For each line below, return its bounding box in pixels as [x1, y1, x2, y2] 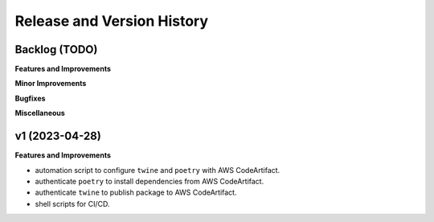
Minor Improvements [14, 79, 87, 88]
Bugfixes [14, 93, 46, 103]
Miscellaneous [14, 109, 66, 118]
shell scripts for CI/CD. [35, 199, 110, 208]
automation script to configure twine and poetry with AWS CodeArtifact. [35, 165, 280, 175]
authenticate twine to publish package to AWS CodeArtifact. [35, 187, 237, 197]
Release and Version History [14, 12, 209, 30]
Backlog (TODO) [14, 43, 98, 56]
